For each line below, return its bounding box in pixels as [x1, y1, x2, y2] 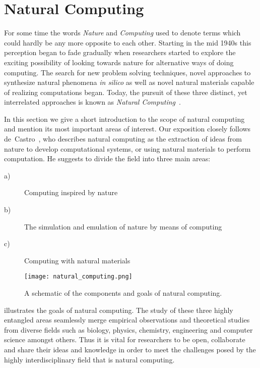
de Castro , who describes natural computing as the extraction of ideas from [4, 133, 242, 144]
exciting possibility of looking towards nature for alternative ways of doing [4, 57, 234, 67]
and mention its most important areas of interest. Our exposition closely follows [4, 123, 251, 134]
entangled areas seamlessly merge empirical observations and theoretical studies [4, 314, 250, 325]
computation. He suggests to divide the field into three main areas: [4, 153, 211, 164]
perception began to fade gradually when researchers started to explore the [4, 47, 236, 58]
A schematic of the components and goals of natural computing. [24, 288, 222, 298]
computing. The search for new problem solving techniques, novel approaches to [4, 67, 251, 77]
